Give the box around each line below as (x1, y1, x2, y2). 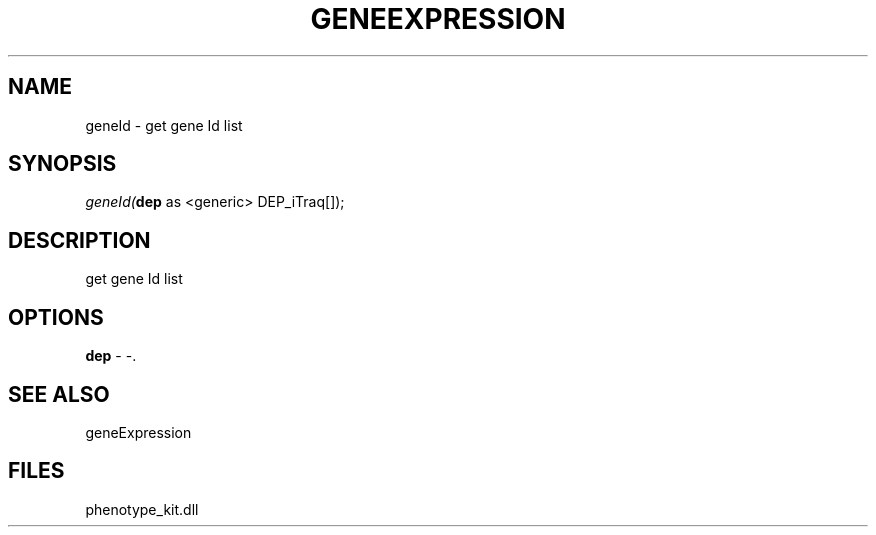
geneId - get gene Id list (85, 116, 243, 134)
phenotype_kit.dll (85, 500, 199, 518)
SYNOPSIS (8, 151, 117, 177)
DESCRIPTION (8, 227, 151, 253)
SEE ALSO (8, 381, 110, 407)
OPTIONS (8, 304, 104, 330)
